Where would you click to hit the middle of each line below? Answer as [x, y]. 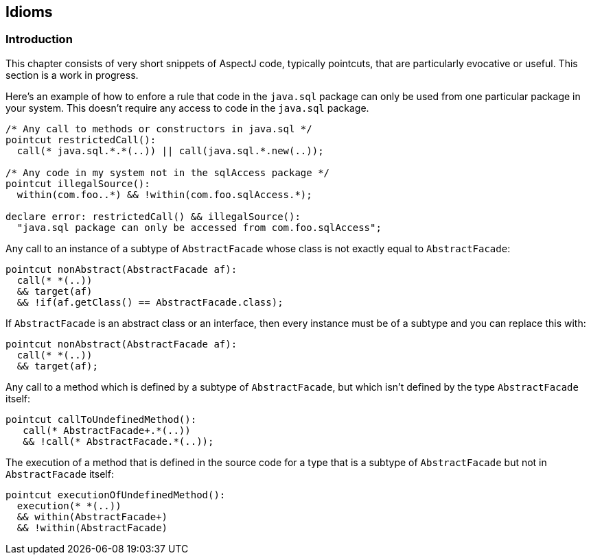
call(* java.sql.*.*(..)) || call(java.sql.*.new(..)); [170, 150]
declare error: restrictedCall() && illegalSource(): [153, 216]
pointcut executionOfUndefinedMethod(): [116, 495]
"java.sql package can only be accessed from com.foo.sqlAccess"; [199, 227]
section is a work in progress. [72, 75]
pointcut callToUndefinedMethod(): [101, 419]
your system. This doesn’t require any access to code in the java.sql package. [187, 108]
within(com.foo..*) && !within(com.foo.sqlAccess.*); [164, 194]
